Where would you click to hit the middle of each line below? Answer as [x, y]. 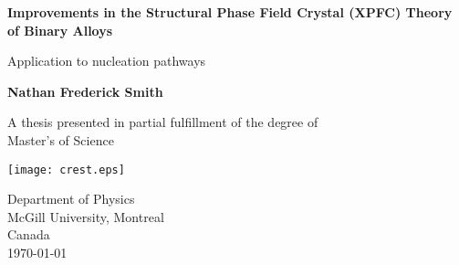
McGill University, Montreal [86, 216]
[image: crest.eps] [66, 170]
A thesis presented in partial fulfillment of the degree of [163, 122]
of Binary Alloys [60, 30]
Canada [29, 234]
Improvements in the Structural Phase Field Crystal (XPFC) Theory [230, 12]
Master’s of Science [61, 139]
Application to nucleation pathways [107, 61]
